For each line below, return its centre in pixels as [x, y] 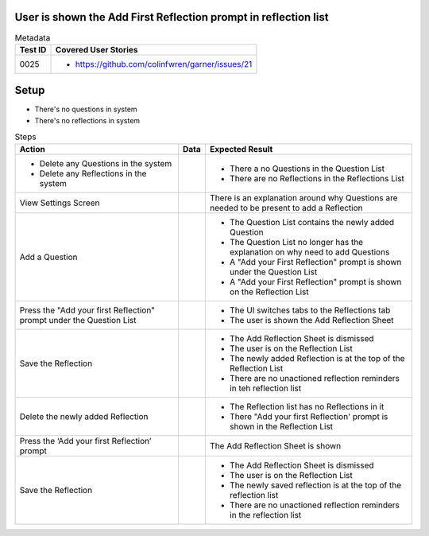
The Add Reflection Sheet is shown [275, 445]
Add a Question [48, 257]
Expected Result [241, 149]
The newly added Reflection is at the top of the [317, 358]
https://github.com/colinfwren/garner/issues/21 [164, 64]
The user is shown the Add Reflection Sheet [311, 320]
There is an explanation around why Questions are [303, 197]
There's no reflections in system [87, 120]
